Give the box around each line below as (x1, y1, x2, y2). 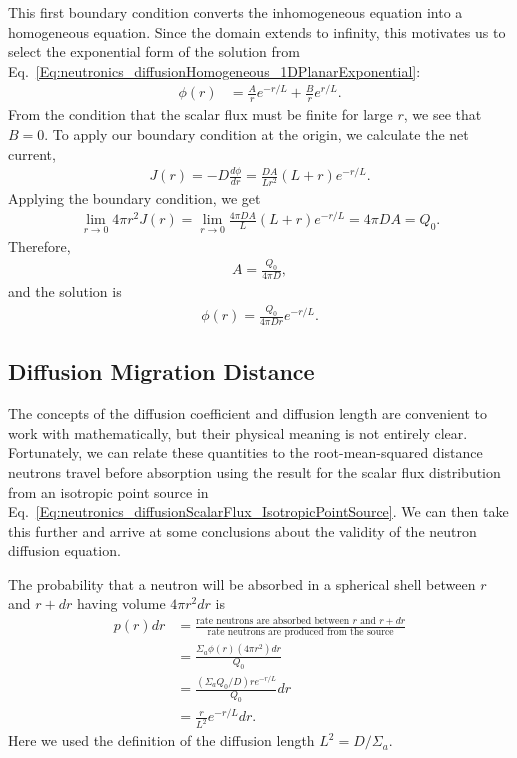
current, (8, 143, 56, 164)
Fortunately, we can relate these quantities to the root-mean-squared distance (8, 442, 483, 463)
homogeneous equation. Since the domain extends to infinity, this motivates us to (8, 21, 506, 42)
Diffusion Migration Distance (8, 356, 315, 387)
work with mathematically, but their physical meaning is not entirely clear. (8, 422, 468, 443)
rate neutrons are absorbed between (196, 616, 350, 627)
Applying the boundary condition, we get (8, 187, 261, 208)
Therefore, (8, 235, 71, 256)
